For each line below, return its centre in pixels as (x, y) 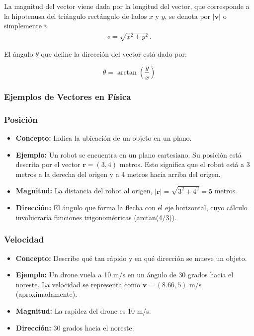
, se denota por (188, 16)
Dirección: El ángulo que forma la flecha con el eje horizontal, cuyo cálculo (131, 208)
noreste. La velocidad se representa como (78, 284)
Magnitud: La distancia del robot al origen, (84, 191)
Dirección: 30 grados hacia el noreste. (75, 327)
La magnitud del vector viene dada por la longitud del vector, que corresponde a (127, 6)
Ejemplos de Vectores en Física (68, 96)
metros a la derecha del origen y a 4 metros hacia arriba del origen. (118, 174)
